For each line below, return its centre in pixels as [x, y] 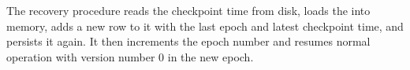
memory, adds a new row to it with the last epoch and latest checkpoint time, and [205, 26]
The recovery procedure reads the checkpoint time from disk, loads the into [188, 10]
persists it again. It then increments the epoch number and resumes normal [188, 41]
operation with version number [81, 56]
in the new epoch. [211, 56]
